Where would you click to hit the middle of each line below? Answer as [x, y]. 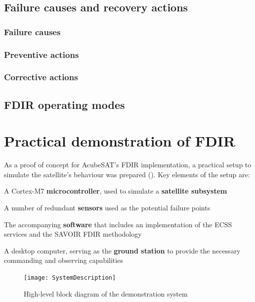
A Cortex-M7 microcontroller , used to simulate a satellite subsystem [116, 191]
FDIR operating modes [64, 104]
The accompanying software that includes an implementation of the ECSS [118, 224]
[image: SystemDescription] [70, 277]
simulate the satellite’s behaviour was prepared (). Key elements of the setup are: [127, 174]
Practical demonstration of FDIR [120, 141]
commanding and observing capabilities [64, 260]
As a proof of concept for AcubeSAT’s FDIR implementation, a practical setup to [128, 165]
